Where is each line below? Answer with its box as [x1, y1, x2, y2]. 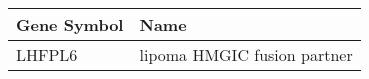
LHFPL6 [16, 43, 78, 66]
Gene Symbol [16, 13, 124, 36]
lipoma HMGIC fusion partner [139, 43, 353, 66]
